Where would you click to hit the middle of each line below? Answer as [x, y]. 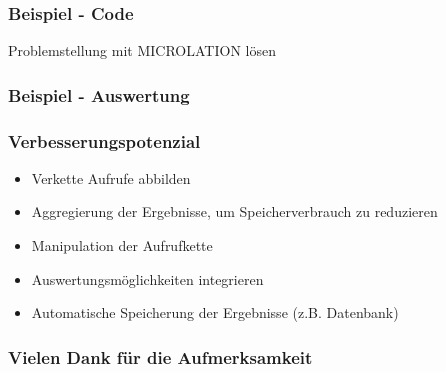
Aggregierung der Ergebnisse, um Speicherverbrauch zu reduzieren [234, 211]
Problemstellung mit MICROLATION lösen [142, 50]
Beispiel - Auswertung [99, 94]
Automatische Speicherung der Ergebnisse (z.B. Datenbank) [215, 312]
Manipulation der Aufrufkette [122, 245]
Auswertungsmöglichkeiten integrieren [147, 278]
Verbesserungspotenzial [104, 140]
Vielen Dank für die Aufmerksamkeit [160, 356]
